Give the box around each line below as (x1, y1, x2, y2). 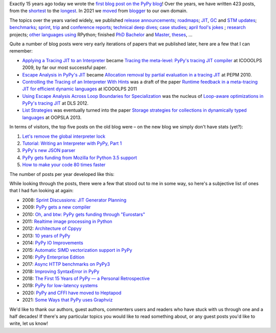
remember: (9, 48, 33, 54)
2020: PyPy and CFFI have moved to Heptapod (22, 290, 122, 296)
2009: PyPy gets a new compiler (22, 204, 91, 210)
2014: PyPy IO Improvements (22, 240, 84, 246)
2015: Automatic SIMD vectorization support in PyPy (22, 247, 132, 253)
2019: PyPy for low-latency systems (22, 283, 98, 289)
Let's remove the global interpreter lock (22, 133, 106, 139)
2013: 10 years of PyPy (22, 233, 71, 239)
